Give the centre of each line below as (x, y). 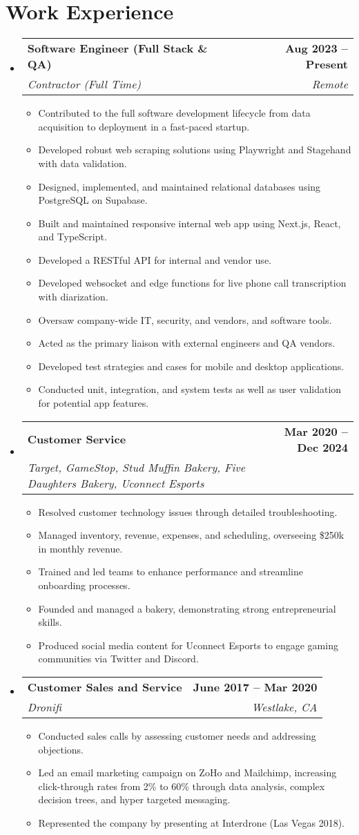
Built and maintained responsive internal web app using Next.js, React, (190, 223)
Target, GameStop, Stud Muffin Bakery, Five (136, 467)
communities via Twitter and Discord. (118, 659)
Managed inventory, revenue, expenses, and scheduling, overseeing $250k (191, 535)
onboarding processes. (84, 585)
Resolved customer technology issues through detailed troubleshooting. (188, 511)
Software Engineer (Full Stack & (117, 48)
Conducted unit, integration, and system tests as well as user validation (190, 389)
